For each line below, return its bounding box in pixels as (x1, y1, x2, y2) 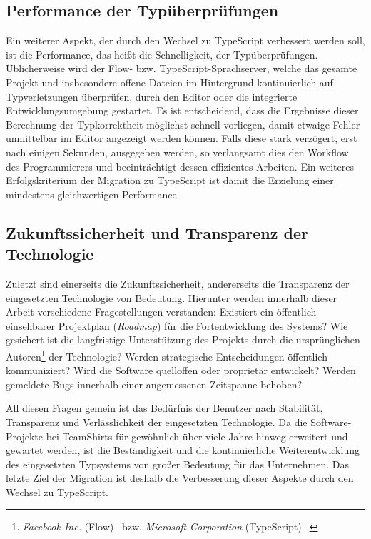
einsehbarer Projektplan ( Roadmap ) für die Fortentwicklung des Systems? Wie (6, 318, 348, 333)
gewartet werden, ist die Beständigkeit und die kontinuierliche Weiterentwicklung (6, 443, 360, 458)
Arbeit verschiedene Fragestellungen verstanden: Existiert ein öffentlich (6, 304, 317, 319)
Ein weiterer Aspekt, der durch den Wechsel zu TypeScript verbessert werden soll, (6, 33, 365, 48)
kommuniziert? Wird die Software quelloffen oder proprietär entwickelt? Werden (6, 363, 356, 378)
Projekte (6, 428, 43, 443)
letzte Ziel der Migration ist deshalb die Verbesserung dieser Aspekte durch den (6, 470, 354, 485)
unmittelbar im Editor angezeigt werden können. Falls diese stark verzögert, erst (6, 131, 357, 146)
